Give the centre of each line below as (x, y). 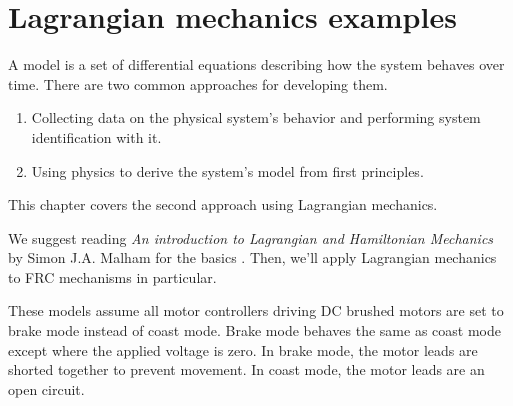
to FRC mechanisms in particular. (112, 276)
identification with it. (96, 136)
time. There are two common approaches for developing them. (198, 83)
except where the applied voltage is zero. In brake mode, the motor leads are (243, 349)
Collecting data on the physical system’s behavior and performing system (256, 117)
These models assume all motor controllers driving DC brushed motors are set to (256, 310)
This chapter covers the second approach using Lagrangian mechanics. (223, 204)
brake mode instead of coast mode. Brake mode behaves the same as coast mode (254, 330)
